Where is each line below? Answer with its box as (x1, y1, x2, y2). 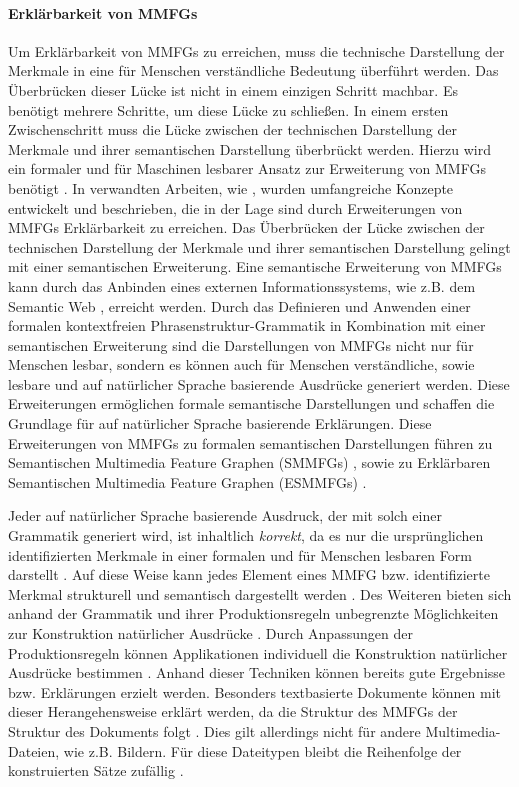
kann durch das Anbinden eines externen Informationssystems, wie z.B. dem (8, 275, 476, 296)
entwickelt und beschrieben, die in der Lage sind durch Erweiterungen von (8, 197, 463, 218)
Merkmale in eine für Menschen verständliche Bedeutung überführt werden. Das (8, 60, 499, 81)
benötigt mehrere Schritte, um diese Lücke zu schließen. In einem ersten (8, 99, 449, 120)
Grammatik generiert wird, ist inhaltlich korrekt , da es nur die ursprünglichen (8, 525, 484, 546)
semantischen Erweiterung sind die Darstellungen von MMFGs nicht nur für (8, 334, 474, 355)
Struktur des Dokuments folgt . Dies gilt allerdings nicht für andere (8, 720, 421, 741)
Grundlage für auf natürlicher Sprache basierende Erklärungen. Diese (8, 413, 432, 434)
